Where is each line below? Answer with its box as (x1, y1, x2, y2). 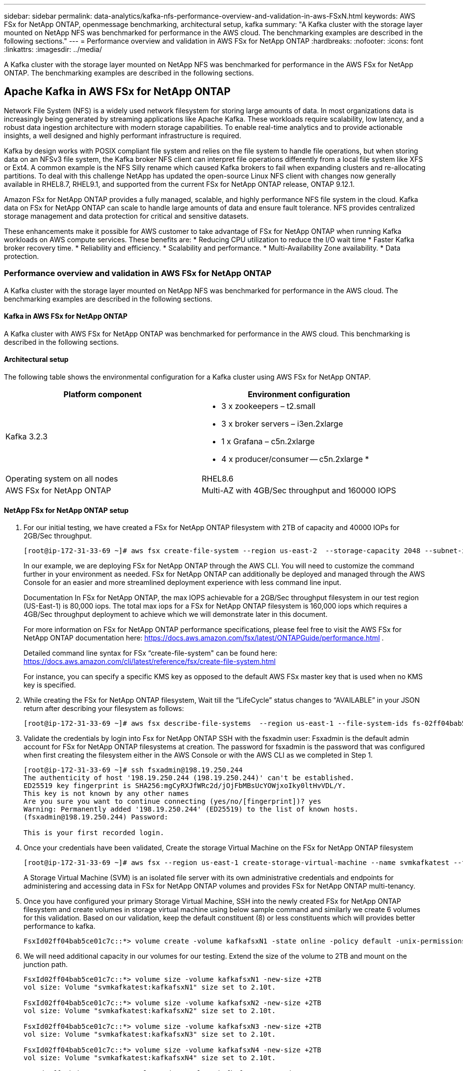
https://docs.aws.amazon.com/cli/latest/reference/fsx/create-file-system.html (24, 657, 276, 666)
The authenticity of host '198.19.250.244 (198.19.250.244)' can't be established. (24, 774, 355, 782)
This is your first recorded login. (24, 829, 164, 837)
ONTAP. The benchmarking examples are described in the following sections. (4, 69, 254, 77)
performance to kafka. (24, 922, 96, 931)
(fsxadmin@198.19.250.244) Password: (24, 813, 169, 821)
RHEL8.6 (202, 474, 233, 484)
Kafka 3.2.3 (5, 432, 48, 442)
